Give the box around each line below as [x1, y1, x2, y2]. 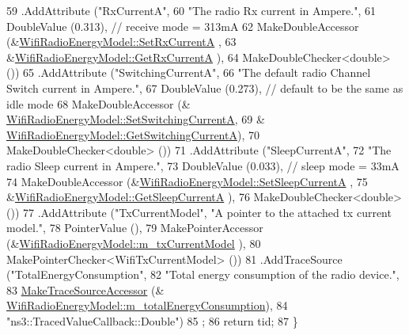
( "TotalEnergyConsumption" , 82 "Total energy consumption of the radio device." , [6, 266, 400, 283]
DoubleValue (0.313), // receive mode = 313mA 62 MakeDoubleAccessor [6, 17, 359, 34]
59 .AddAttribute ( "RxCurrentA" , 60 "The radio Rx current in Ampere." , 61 [6, 2, 376, 18]
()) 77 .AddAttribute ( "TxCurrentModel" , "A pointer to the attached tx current [6, 204, 392, 220]
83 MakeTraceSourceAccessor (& [6, 281, 165, 298]
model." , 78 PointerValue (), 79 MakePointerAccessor [6, 219, 263, 236]
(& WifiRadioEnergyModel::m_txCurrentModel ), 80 [6, 234, 261, 251]
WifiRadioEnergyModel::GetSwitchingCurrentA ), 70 [6, 126, 259, 143]
